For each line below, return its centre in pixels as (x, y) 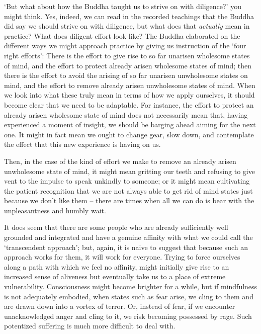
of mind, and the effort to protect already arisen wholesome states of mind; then (128, 65)
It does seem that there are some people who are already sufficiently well (116, 227)
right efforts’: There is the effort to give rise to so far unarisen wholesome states (127, 55)
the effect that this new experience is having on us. (82, 144)
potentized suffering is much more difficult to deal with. (90, 326)
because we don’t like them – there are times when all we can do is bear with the (129, 200)
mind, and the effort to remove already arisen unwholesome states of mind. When (130, 85)
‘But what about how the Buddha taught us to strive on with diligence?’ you (123, 6)
